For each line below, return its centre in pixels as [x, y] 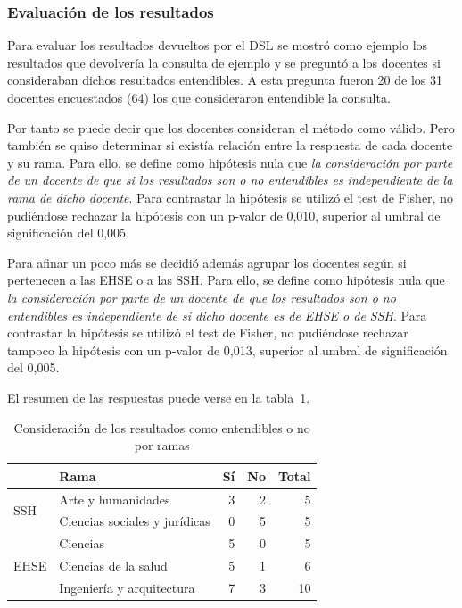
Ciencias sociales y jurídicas [135, 521]
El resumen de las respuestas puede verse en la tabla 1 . [159, 397]
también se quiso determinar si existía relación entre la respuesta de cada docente [230, 145]
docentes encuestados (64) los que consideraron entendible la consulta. [199, 97]
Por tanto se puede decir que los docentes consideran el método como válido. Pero [231, 127]
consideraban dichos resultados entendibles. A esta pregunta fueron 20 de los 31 [225, 80]
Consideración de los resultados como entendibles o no [162, 427]
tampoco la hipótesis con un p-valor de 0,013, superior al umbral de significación [227, 350]
